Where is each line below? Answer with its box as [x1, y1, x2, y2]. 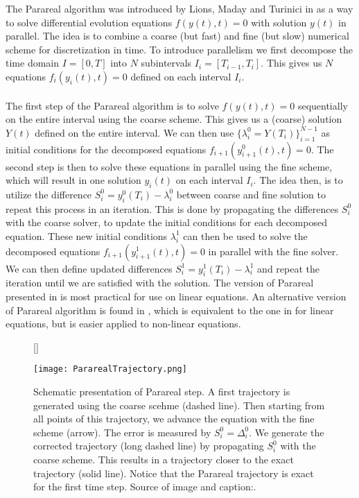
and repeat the [257, 261, 319, 275]
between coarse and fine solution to [176, 187, 326, 201]
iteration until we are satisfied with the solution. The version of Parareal [6, 275, 314, 290]
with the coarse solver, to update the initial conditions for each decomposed [6, 215, 327, 230]
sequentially [297, 98, 348, 112]
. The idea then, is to [253, 173, 343, 187]
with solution [251, 15, 307, 29]
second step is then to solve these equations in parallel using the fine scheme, [6, 159, 333, 173]
